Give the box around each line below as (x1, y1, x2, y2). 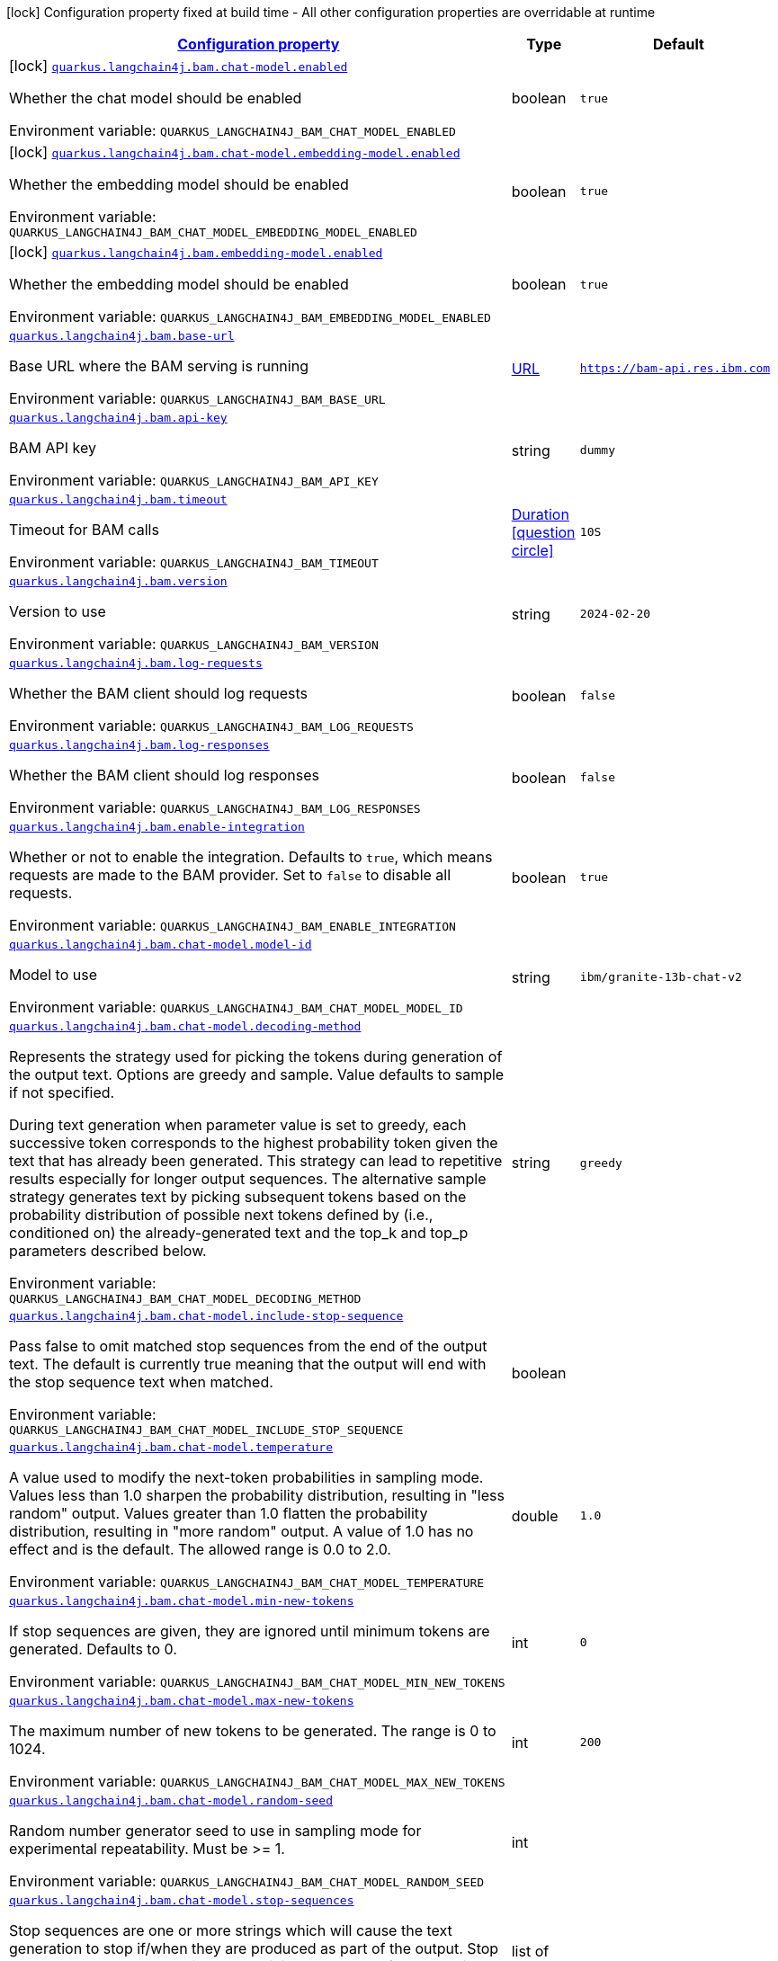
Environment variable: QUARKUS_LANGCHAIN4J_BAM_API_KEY (9, 471, 379, 489)
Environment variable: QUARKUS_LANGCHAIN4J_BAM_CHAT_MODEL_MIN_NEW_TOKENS (9, 1672, 505, 1690)
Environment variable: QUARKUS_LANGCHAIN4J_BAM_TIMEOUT (9, 553, 379, 571)
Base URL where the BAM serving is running (9, 357, 309, 375)
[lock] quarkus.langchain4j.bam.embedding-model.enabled (9, 243, 383, 261)
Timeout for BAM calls (9, 521, 159, 539)
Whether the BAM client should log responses (9, 766, 319, 784)
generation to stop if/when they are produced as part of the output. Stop (9, 1939, 499, 1957)
